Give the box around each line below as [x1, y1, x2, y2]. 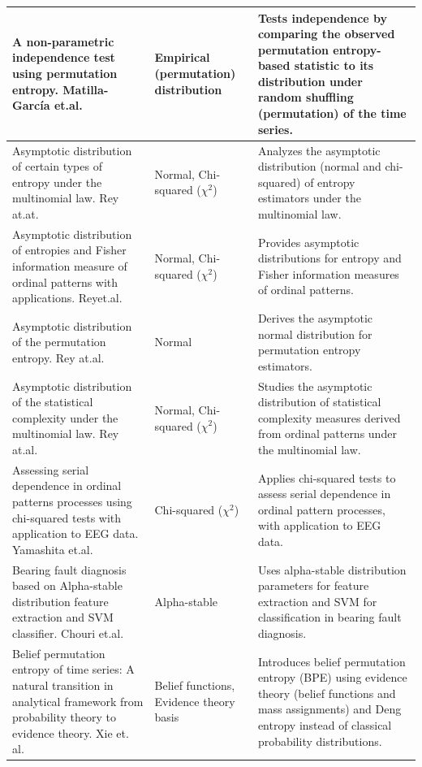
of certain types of [12, 158, 102, 175]
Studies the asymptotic [257, 377, 372, 394]
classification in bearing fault [257, 609, 402, 626]
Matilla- [62, 80, 109, 97]
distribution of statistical [257, 393, 381, 410]
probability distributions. [257, 732, 382, 749]
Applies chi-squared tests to [257, 469, 396, 486]
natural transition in [12, 677, 114, 693]
